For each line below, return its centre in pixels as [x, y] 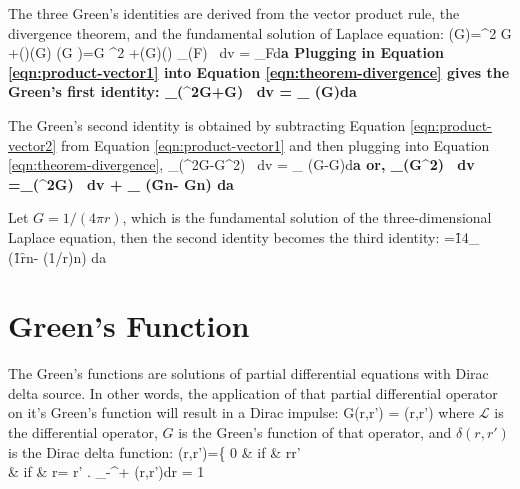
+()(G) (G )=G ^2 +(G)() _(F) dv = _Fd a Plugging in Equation [226, 52]
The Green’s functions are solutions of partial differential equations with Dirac [248, 373]
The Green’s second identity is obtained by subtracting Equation [207, 124]
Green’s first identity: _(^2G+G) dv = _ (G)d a [182, 91]
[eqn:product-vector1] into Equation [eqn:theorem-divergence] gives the [259, 71]
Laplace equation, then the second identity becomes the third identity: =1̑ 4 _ [244, 236]
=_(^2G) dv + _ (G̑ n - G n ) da [121, 183]
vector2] [32, 144]
